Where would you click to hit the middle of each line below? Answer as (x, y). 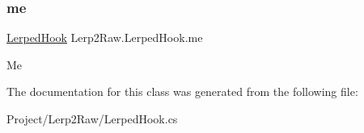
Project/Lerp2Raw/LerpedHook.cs (92, 118)
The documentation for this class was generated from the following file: (182, 91)
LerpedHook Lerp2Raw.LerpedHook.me (105, 37)
